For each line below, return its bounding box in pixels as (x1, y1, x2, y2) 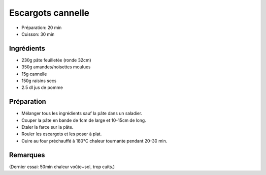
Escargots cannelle (9, 7, 90, 18)
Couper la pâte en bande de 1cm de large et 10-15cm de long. (21, 117, 146, 123)
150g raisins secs (21, 78, 57, 84)
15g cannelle (21, 71, 47, 77)
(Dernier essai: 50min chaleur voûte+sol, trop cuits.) (9, 164, 115, 170)
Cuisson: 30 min (21, 31, 55, 37)
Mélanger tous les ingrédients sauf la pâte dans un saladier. (21, 111, 142, 117)
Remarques (9, 150, 45, 159)
